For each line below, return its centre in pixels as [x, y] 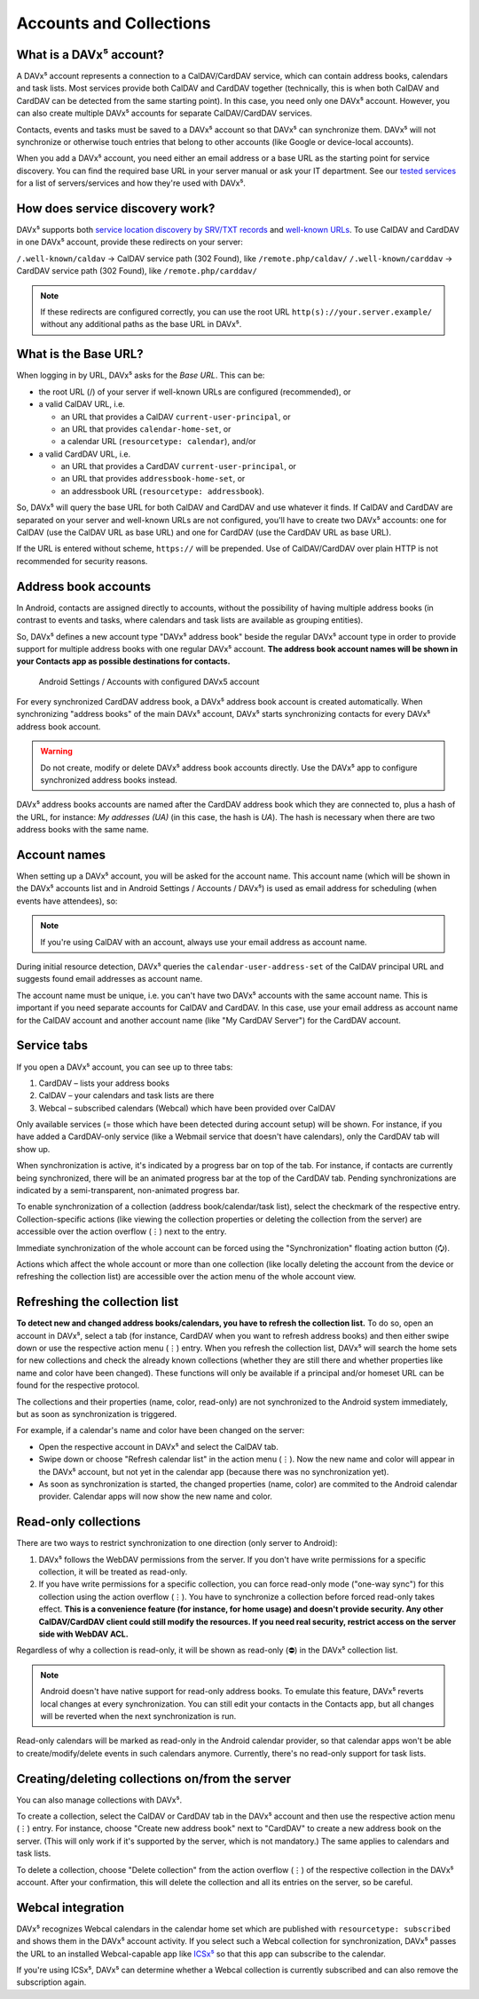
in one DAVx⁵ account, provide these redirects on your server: [130, 242]
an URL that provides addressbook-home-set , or [153, 479]
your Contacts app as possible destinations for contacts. [123, 661]
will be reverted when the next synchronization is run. [138, 1716]
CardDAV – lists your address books [104, 1083]
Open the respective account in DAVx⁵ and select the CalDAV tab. [158, 1446]
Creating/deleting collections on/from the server [154, 1778]
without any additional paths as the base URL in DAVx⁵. [141, 324]
